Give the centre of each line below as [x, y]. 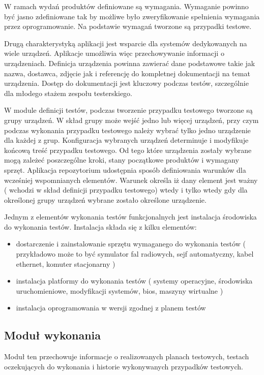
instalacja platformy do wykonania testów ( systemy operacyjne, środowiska [134, 281]
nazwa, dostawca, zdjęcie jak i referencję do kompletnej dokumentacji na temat [127, 73]
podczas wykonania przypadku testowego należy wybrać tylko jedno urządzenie [127, 130]
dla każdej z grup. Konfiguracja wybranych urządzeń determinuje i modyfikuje [126, 140]
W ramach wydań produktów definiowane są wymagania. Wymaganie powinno [126, 6]
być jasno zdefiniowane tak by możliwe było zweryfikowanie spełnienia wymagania [132, 16]
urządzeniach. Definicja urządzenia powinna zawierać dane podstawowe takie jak [130, 63]
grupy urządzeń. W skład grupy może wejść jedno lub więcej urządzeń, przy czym [131, 120]
